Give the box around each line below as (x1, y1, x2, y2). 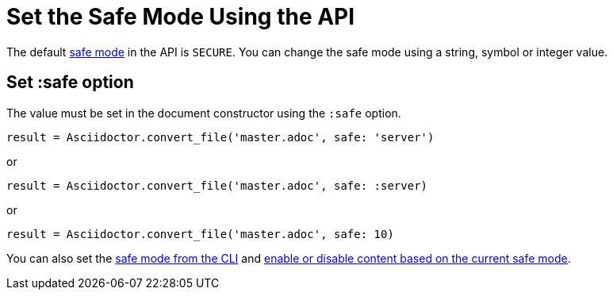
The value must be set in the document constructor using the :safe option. (6, 106, 401, 120)
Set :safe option (6, 72, 134, 93)
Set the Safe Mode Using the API (6, 3, 355, 30)
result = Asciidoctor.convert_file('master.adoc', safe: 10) (6, 227, 394, 240)
